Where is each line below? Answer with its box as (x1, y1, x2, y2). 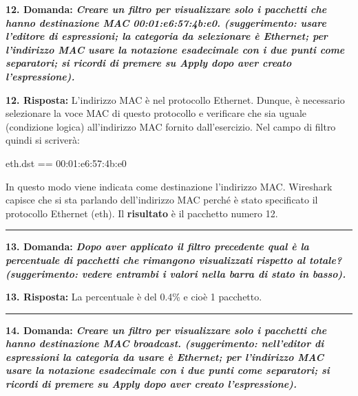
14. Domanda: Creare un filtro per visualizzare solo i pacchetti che (6, 322, 327, 337)
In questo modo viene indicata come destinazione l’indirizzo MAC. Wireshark (6, 179, 333, 193)
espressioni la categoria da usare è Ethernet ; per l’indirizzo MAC (6, 349, 324, 364)
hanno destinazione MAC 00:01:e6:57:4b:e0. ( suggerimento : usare (6, 15, 326, 30)
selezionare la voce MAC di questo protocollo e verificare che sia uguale (6, 106, 307, 120)
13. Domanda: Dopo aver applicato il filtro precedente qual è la (6, 239, 309, 254)
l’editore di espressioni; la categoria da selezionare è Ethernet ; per (6, 29, 328, 43)
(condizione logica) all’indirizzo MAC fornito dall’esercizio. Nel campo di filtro (6, 119, 336, 133)
